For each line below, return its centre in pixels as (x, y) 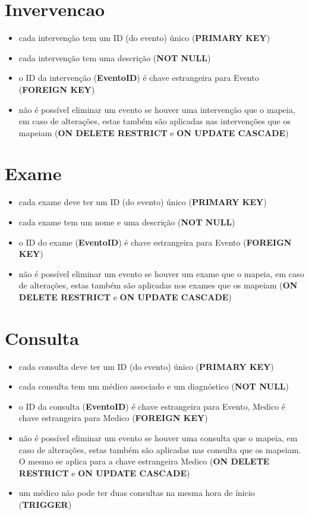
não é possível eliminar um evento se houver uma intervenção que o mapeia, (157, 109)
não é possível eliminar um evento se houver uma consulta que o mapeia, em (158, 438)
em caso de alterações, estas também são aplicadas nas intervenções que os (155, 121)
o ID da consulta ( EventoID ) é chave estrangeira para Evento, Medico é (152, 406)
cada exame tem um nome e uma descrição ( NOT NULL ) (127, 222)
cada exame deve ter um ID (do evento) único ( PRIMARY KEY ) (143, 202)
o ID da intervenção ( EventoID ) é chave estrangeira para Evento (139, 78)
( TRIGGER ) (45, 505)
